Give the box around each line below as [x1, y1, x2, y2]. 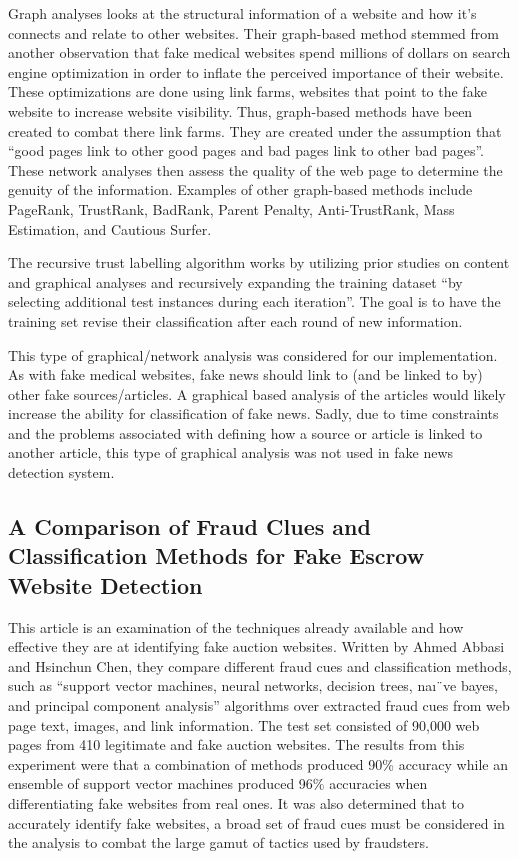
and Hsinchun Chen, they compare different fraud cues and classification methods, [8, 655, 512, 676]
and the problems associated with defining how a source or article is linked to [8, 422, 483, 443]
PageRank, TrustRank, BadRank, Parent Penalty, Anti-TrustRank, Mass [8, 198, 455, 219]
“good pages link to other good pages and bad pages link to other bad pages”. [8, 140, 485, 161]
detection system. [8, 462, 115, 483]
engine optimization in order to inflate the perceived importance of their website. [8, 61, 504, 82]
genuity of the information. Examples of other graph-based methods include [8, 179, 473, 200]
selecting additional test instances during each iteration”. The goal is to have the [8, 291, 501, 312]
